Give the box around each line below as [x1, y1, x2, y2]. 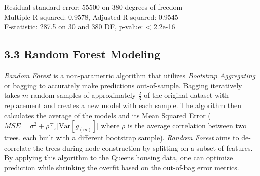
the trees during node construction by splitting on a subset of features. [33, 142, 253, 153]
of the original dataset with [144, 90, 229, 100]
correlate [4, 142, 31, 153]
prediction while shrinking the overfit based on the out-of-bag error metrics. [4, 162, 239, 172]
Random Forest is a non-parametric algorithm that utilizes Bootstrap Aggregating [4, 69, 256, 80]
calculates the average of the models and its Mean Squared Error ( [4, 110, 211, 120]
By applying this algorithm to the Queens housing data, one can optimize [4, 152, 233, 163]
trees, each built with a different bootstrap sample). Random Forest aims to [4, 132, 239, 143]
